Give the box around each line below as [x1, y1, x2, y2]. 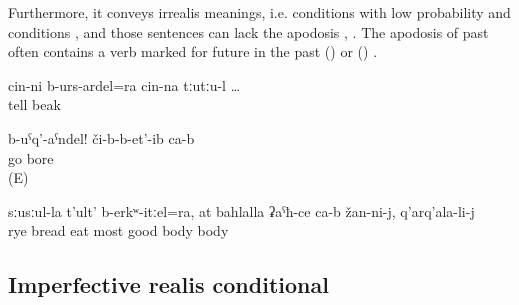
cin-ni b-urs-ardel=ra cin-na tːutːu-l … [8, 74, 241, 95]
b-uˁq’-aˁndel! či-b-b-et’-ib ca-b [8, 127, 195, 148]
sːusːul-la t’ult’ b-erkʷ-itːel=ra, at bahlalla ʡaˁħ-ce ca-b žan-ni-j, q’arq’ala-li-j [8, 200, 475, 221]
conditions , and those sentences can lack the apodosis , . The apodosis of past [8, 21, 489, 42]
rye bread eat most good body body [8, 220, 229, 241]
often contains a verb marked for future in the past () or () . [8, 41, 378, 62]
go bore [8, 147, 54, 168]
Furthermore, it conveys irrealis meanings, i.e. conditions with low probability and [8, 2, 511, 22]
